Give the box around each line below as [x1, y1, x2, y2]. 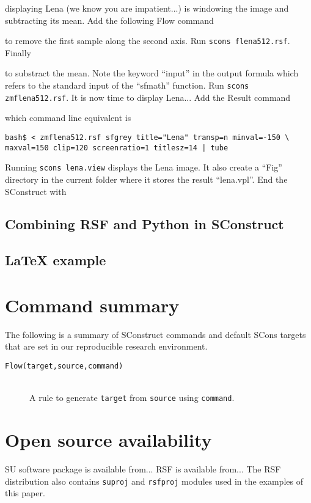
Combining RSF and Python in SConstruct [5, 215, 284, 233]
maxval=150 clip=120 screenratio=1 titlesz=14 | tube [5, 143, 229, 152]
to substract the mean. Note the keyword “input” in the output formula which [5, 67, 299, 79]
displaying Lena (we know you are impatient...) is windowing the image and [5, 2, 289, 14]
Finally [5, 46, 31, 59]
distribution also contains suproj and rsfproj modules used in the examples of [5, 474, 303, 487]
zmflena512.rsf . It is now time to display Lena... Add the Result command [5, 90, 291, 103]
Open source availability [5, 427, 212, 452]
